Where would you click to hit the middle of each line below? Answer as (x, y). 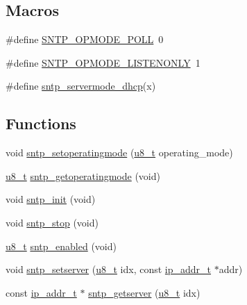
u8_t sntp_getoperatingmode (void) (83, 175)
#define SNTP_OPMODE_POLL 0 (85, 39)
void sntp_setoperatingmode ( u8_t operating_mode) (119, 152)
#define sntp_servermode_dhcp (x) (81, 86)
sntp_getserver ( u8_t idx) (144, 292)
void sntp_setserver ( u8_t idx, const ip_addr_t (109, 269)
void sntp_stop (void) (52, 222)
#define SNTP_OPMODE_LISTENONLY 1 (103, 62)
